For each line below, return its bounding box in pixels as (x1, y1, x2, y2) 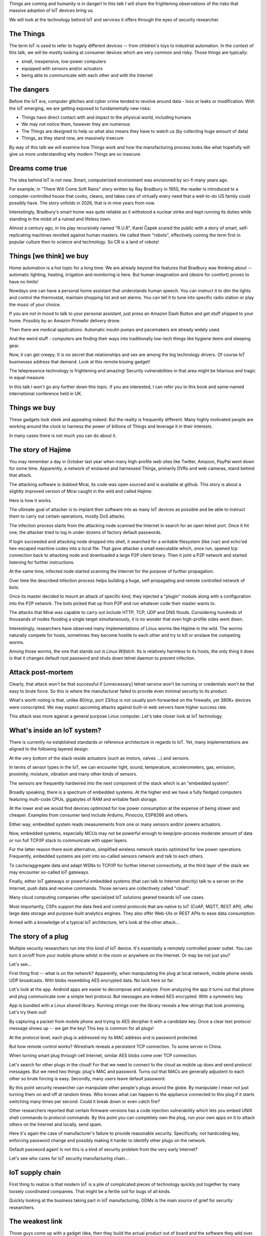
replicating (9, 232, 31, 238)
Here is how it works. (9, 497, 52, 503)
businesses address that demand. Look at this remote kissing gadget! (9, 358, 150, 364)
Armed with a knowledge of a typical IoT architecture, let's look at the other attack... (9, 920, 180, 926)
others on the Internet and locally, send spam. (9, 1121, 102, 1127)
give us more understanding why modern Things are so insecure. (9, 151, 142, 157)
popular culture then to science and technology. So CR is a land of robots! (9, 239, 160, 245)
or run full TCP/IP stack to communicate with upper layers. (9, 837, 128, 843)
